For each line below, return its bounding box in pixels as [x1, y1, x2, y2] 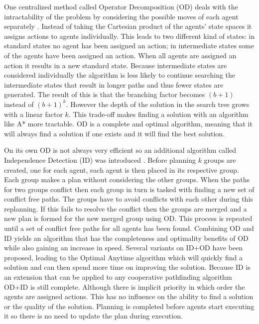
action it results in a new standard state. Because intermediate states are [4, 60, 227, 70]
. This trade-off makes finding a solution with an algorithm [68, 108, 249, 119]
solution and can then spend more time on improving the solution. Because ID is [4, 262, 251, 272]
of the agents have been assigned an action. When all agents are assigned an [4, 50, 237, 60]
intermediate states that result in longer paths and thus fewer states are [4, 79, 224, 90]
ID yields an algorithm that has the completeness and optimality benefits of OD [4, 232, 249, 243]
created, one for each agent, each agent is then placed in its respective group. [4, 164, 239, 175]
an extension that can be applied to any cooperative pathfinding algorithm [4, 272, 232, 282]
